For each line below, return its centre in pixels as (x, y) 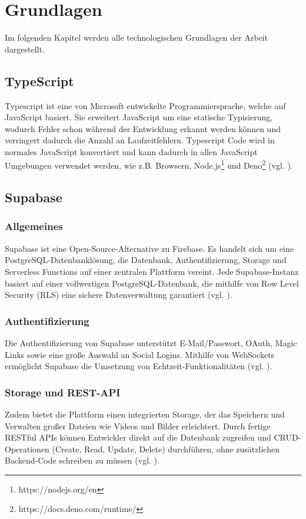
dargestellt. (25, 49)
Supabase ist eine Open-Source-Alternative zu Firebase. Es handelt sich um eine (149, 248)
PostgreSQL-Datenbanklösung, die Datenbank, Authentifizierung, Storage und (146, 260)
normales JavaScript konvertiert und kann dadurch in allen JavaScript (131, 151)
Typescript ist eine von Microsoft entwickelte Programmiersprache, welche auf (145, 105)
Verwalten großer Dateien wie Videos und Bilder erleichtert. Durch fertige (138, 426)
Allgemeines (34, 226)
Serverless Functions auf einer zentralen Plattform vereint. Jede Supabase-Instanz (152, 271)
